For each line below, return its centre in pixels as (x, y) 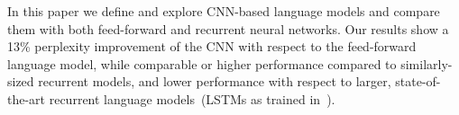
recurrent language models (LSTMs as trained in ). (192, 98)
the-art (27, 98)
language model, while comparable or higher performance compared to (202, 63)
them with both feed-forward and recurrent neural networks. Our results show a (228, 28)
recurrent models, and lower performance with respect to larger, (215, 81)
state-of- (418, 81)
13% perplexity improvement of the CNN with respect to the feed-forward (212, 46)
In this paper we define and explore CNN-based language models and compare (224, 11)
